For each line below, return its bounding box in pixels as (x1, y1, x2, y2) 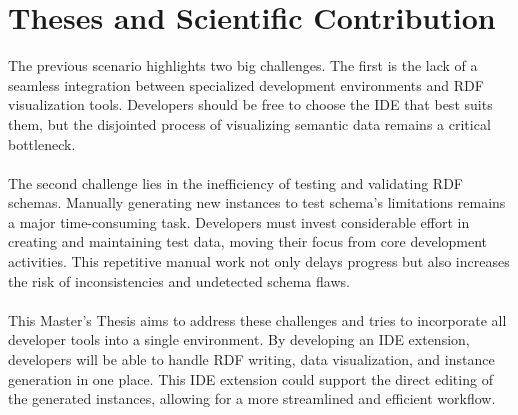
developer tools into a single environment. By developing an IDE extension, (8, 329, 470, 350)
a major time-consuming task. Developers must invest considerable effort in (8, 211, 470, 232)
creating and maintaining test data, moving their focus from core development (8, 231, 488, 252)
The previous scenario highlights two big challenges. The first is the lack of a (8, 55, 478, 76)
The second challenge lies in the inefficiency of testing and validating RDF (8, 172, 464, 193)
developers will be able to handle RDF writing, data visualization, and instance (8, 349, 495, 370)
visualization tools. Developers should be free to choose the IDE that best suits (8, 94, 493, 115)
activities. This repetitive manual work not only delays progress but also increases (8, 251, 510, 272)
